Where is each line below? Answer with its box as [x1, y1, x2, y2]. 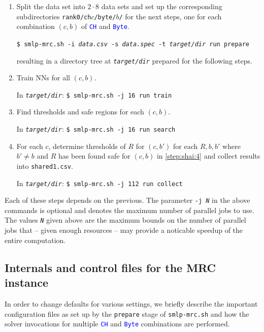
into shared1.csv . [16, 160, 73, 171]
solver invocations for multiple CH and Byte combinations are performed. [5, 318, 230, 329]
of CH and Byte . [81, 21, 129, 32]
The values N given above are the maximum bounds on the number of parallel [5, 215, 246, 225]
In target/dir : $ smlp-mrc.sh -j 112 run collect [16, 177, 183, 188]
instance [5, 275, 48, 290]
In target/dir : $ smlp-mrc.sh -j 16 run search [16, 124, 176, 134]
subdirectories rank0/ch [16, 11, 91, 21]
